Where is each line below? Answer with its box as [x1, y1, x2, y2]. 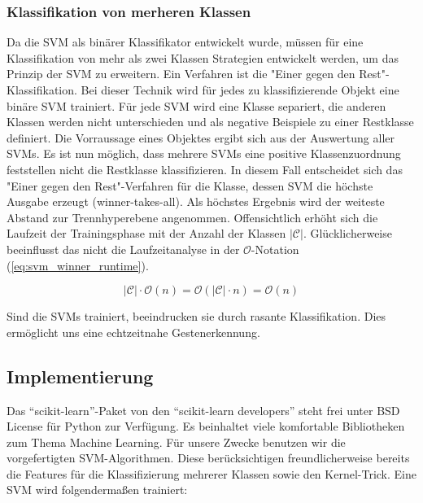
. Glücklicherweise [303, 225, 392, 242]
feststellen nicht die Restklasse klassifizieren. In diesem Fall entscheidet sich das [7, 160, 403, 177]
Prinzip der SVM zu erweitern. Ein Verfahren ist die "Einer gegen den [7, 65, 355, 82]
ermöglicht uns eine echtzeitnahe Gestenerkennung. [7, 323, 260, 340]
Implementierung [7, 363, 154, 388]
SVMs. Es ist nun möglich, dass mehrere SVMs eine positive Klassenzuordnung [7, 145, 401, 162]
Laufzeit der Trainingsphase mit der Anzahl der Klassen [7, 225, 286, 242]
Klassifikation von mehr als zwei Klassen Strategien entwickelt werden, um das [7, 49, 399, 66]
